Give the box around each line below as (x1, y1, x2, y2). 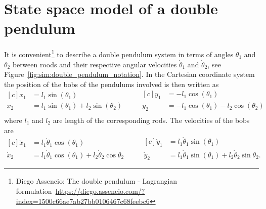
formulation (16, 185, 52, 196)
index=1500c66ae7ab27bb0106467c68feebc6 (16, 195, 150, 206)
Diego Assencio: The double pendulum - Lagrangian (16, 176, 178, 186)
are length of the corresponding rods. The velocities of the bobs (53, 115, 250, 126)
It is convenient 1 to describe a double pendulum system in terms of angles (4, 48, 234, 59)
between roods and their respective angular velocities (12, 59, 177, 69)
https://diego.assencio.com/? (55, 185, 145, 196)
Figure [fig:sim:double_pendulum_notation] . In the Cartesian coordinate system (4, 69, 255, 79)
